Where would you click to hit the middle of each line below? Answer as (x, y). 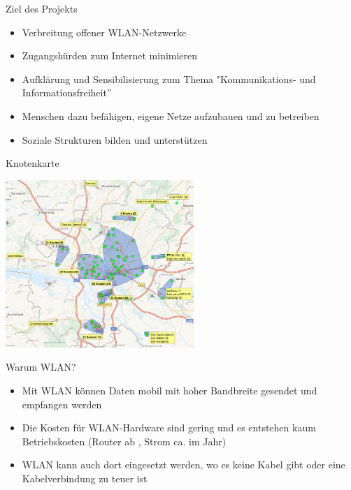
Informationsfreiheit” (67, 92)
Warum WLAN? (41, 367)
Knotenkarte (33, 163)
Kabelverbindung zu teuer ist (85, 478)
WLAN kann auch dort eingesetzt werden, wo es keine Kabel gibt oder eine (184, 465)
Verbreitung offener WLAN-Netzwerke (104, 32)
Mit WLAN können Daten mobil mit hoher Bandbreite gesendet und (170, 390)
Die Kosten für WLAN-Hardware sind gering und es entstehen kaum (169, 428)
